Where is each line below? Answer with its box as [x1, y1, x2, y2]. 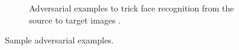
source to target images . [29, 13, 121, 26]
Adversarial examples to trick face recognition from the [29, 2, 234, 14]
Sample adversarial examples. [5, 34, 114, 46]
